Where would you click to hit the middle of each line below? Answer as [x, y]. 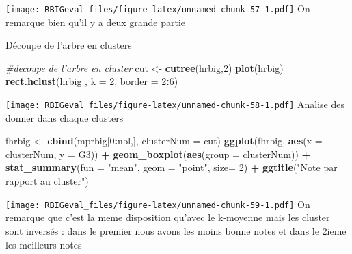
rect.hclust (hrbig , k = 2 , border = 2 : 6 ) [92, 81]
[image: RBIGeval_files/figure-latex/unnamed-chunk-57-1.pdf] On [158, 8]
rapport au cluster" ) [47, 181]
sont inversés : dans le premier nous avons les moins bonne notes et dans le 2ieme [176, 230]
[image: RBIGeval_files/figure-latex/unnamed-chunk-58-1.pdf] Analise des [175, 104]
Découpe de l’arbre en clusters [69, 45]
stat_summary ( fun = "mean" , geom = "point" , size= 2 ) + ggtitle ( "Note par [172, 167]
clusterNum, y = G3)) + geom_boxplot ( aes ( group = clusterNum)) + [158, 154]
